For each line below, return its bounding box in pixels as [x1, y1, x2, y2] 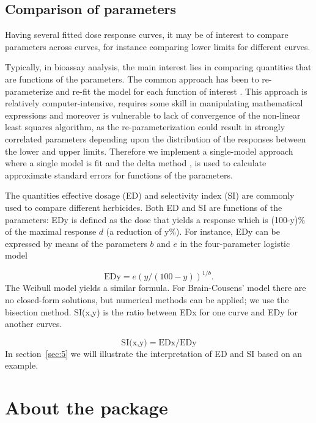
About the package [5, 395, 168, 420]
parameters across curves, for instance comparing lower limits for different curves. [5, 40, 310, 53]
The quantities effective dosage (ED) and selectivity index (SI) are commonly [5, 189, 295, 202]
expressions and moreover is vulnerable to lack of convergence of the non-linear [5, 108, 301, 121]
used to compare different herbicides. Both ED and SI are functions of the [5, 200, 282, 213]
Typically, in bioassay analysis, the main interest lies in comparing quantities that [5, 61, 312, 73]
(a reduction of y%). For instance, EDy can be [106, 225, 280, 238]
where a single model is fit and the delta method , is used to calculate [5, 156, 266, 169]
